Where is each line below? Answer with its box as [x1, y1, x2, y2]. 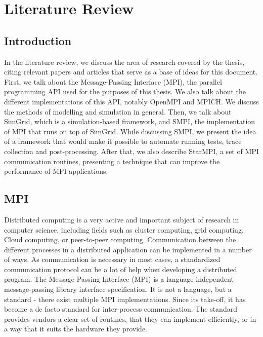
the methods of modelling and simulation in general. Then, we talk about [4, 106, 232, 117]
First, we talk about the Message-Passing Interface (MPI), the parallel [4, 76, 222, 87]
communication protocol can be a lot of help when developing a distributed [4, 264, 237, 274]
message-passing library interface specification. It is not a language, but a [4, 284, 232, 294]
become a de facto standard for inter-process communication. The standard [4, 304, 237, 314]
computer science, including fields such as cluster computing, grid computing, [4, 224, 244, 235]
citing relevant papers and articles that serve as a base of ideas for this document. [4, 66, 258, 77]
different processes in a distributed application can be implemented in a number [4, 244, 252, 254]
